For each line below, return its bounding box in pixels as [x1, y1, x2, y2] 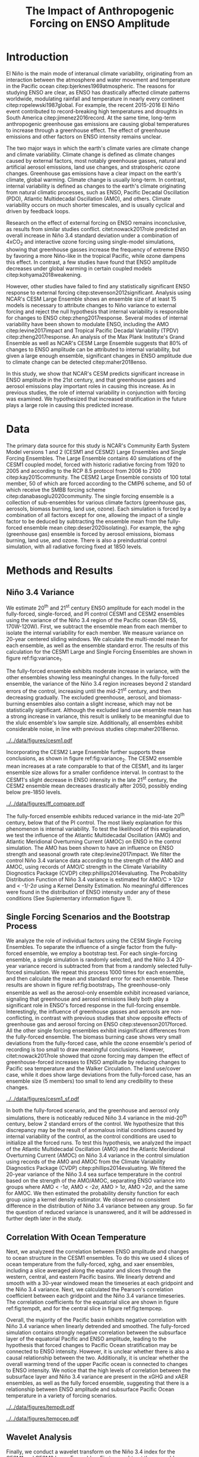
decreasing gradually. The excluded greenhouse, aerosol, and [6, 693, 158, 701]
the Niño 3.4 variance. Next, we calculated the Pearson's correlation [6, 1285, 173, 1293]
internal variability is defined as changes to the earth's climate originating [6, 182, 186, 190]
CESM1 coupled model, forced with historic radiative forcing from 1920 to [6, 461, 185, 468]
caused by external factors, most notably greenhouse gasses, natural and [6, 157, 187, 164]
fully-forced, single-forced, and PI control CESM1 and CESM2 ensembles [6, 610, 185, 617]
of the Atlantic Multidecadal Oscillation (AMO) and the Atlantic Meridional [6, 1146, 185, 1153]
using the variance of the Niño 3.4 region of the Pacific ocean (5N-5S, [6, 617, 178, 624]
